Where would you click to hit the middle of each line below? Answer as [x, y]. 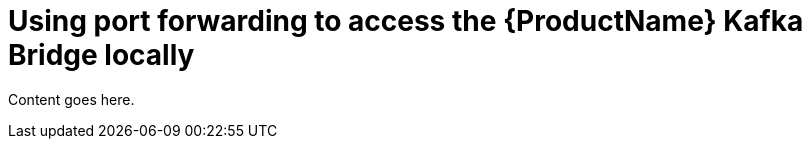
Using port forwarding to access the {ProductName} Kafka [406, 21]
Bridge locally [101, 55]
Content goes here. [71, 99]
